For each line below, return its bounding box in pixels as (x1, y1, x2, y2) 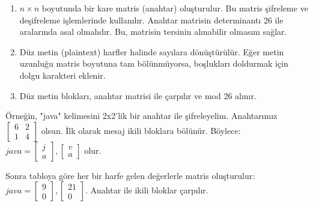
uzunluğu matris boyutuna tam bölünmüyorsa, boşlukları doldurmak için (19, 57, 288, 70)
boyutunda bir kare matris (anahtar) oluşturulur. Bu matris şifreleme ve (41, 2, 308, 14)
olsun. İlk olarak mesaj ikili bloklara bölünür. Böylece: (41, 124, 241, 136)
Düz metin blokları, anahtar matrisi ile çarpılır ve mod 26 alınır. (19, 89, 257, 101)
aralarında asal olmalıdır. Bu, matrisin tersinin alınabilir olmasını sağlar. (19, 25, 287, 38)
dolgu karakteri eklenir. (19, 68, 106, 81)
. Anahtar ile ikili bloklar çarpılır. (85, 184, 208, 196)
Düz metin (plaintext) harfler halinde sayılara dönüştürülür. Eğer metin (19, 45, 284, 58)
